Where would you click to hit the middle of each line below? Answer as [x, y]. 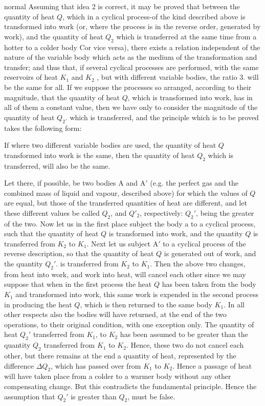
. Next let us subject [118, 243]
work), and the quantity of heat [54, 36]
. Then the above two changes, [198, 264]
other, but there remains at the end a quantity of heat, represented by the [120, 356]
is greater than [94, 396]
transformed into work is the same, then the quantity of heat [100, 155]
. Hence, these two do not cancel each [185, 345]
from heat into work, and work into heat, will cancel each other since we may [125, 274]
